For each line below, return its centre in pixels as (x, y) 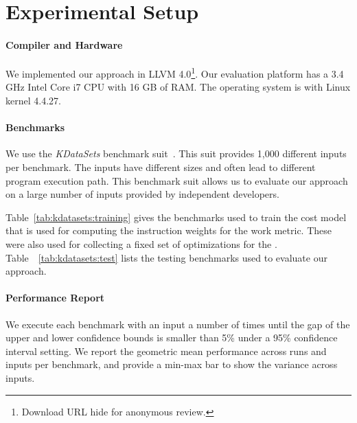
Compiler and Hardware (64, 44)
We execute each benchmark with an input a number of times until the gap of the (178, 324)
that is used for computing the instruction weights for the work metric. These (169, 230)
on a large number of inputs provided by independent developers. (142, 194)
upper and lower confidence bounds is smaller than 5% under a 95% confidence (172, 338)
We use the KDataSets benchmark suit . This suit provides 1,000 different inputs (176, 153)
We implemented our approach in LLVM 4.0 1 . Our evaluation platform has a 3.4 (175, 72)
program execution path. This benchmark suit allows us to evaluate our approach (177, 180)
